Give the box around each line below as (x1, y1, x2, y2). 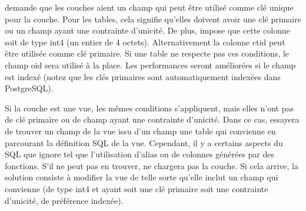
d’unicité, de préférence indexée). (5, 194, 124, 206)
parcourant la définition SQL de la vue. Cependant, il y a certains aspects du (5, 136, 283, 149)
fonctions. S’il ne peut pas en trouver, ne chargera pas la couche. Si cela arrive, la (5, 159, 299, 172)
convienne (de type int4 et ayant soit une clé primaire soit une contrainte (5, 182, 268, 194)
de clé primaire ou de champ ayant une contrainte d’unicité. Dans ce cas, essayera (5, 113, 300, 126)
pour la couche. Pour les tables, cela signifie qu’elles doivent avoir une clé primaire (5, 12, 301, 25)
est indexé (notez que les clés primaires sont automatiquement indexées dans (5, 70, 281, 83)
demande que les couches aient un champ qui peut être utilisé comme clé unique (5, 1, 294, 13)
